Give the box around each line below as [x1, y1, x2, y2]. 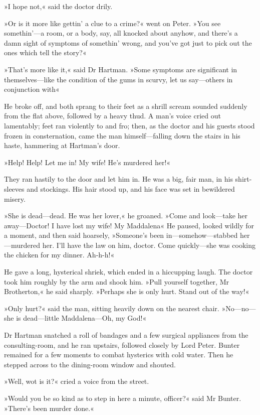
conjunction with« [4, 84, 60, 94]
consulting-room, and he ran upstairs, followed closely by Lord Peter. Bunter [4, 339, 240, 350]
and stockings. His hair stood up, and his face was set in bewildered [27, 183, 235, 194]
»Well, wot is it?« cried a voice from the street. [4, 376, 149, 386]
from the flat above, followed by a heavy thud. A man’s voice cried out [4, 110, 221, 121]
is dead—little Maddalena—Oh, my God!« [16, 313, 147, 323]
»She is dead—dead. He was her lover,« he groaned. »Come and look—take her [4, 210, 248, 221]
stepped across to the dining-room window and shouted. [4, 359, 176, 369]
